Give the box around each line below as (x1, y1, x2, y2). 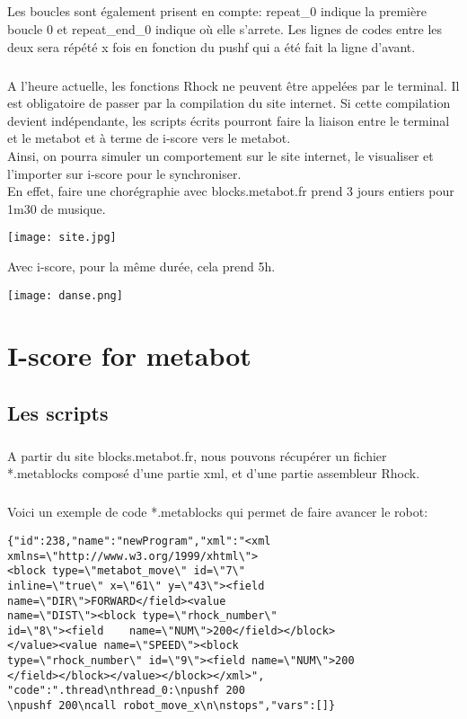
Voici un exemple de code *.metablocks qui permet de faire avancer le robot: (7, 502, 428, 521)
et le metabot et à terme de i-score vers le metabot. (7, 129, 291, 147)
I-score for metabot (7, 337, 251, 374)
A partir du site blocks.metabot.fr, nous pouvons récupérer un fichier (7, 446, 387, 465)
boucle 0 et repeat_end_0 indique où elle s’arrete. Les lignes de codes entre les (7, 19, 443, 38)
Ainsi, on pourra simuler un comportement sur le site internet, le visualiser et (7, 146, 434, 164)
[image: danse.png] (7, 288, 123, 302)
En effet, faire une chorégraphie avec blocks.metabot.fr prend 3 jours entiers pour (7, 182, 454, 200)
